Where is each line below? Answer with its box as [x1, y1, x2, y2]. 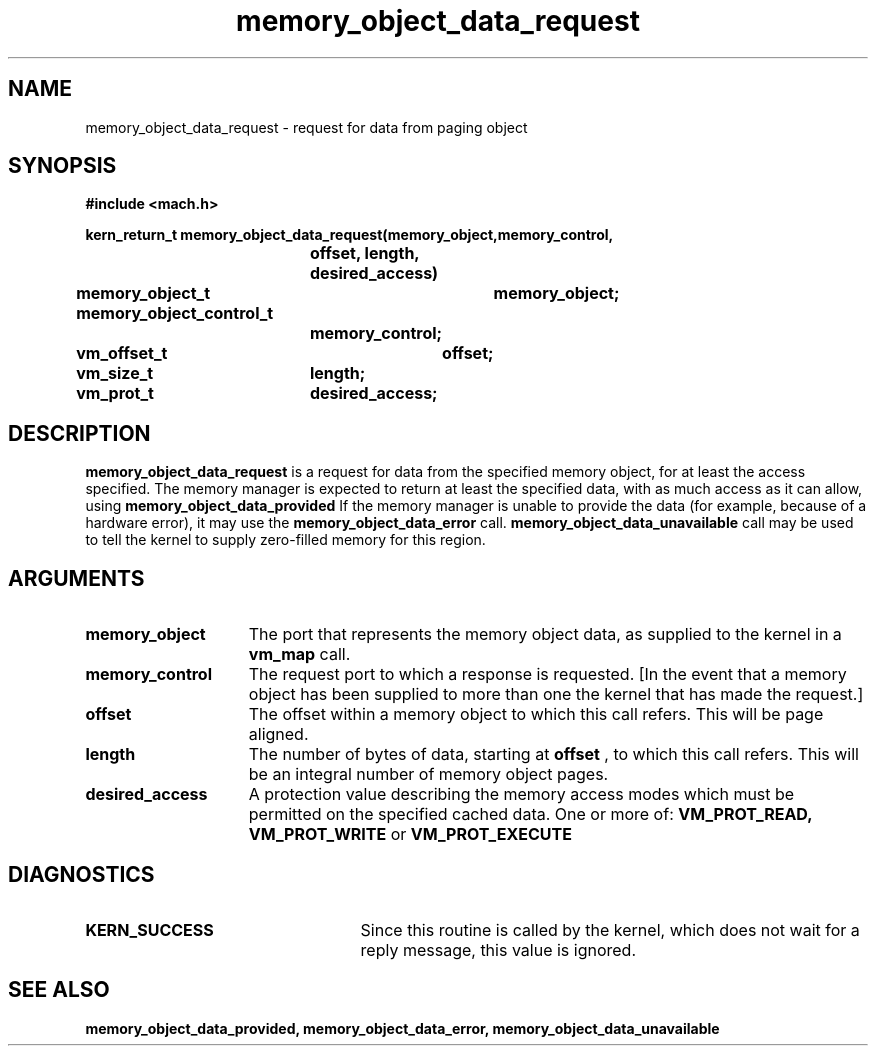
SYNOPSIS [8, 153, 117, 179]
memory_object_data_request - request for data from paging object [85, 118, 528, 136]
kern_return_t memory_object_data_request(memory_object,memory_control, [85, 226, 614, 244]
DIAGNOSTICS [8, 861, 155, 887]
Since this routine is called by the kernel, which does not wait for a [360, 919, 860, 940]
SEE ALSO [8, 977, 110, 1003]
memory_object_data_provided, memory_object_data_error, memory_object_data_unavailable [85, 1019, 720, 1037]
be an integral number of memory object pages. [248, 764, 609, 785]
